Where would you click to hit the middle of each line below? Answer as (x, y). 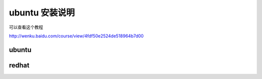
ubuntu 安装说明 (42, 13)
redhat (19, 65)
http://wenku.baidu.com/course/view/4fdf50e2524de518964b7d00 (76, 36)
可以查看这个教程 (26, 27)
